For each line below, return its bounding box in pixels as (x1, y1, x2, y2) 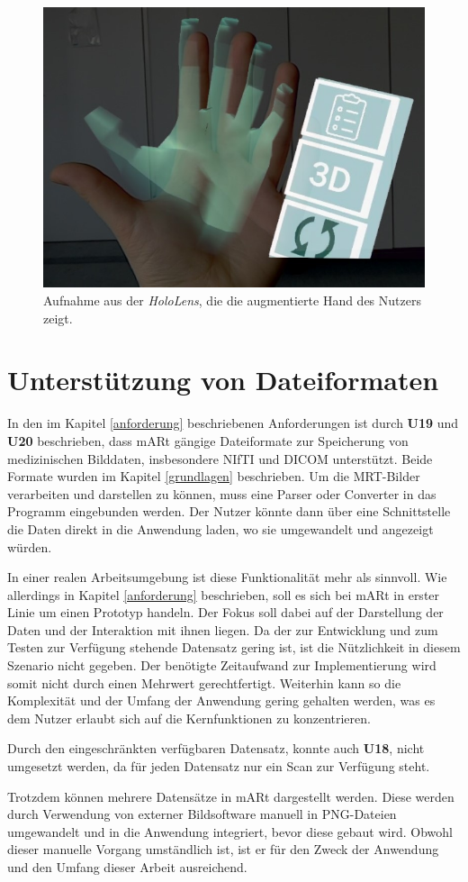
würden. (7, 537, 52, 556)
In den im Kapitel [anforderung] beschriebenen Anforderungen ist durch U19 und (7, 414, 459, 432)
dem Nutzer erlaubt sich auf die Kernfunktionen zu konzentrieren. (7, 708, 371, 727)
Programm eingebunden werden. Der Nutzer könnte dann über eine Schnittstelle (7, 502, 451, 521)
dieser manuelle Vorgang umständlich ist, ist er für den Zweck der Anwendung (7, 840, 439, 859)
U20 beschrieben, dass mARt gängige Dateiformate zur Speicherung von (7, 431, 409, 450)
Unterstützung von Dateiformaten (7, 361, 439, 398)
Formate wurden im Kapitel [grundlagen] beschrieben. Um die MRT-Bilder (7, 467, 420, 486)
